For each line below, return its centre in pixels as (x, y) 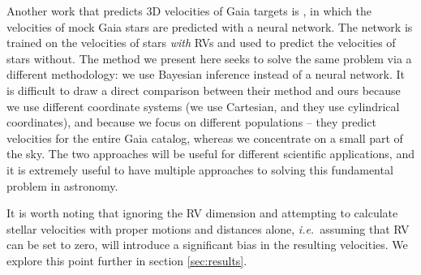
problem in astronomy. (62, 185)
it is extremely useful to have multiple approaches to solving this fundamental (200, 169)
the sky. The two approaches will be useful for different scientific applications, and (210, 154)
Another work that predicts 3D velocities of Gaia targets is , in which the (189, 11)
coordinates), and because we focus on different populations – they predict (191, 122)
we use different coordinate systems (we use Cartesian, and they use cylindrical (203, 106)
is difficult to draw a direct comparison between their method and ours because (204, 90)
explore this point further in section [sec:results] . (127, 260)
